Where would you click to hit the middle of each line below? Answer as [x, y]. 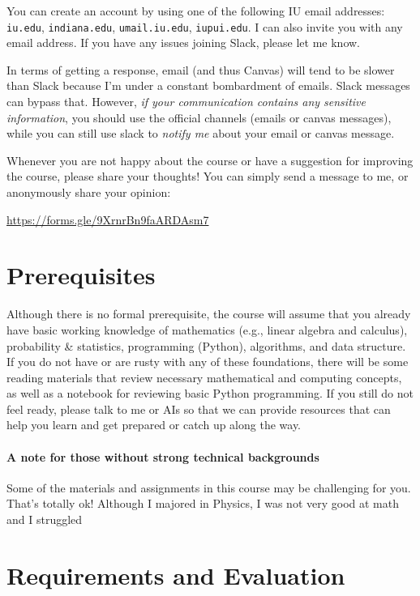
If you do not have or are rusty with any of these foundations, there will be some [208, 362]
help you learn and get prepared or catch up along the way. [154, 425]
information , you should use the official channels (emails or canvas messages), [199, 117]
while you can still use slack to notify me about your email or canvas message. [201, 133]
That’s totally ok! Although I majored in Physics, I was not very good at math [203, 503]
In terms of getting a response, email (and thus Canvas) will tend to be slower [201, 69]
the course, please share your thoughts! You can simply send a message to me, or [208, 176]
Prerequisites [81, 275]
